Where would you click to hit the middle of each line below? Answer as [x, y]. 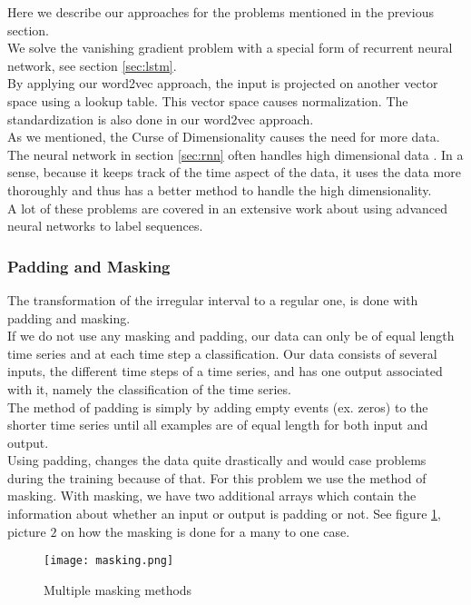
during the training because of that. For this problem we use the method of [217, 477]
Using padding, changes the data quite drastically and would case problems [217, 460]
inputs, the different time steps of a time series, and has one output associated [225, 371]
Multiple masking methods [118, 589]
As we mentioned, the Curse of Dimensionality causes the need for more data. [224, 137]
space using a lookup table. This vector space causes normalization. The [208, 100]
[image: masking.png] [109, 561]
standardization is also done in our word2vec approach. [161, 119]
